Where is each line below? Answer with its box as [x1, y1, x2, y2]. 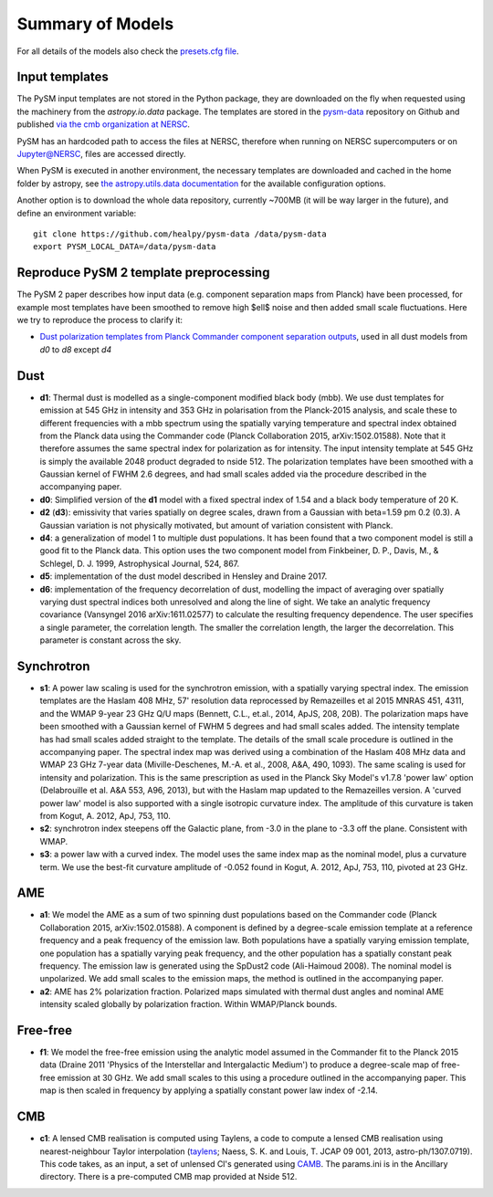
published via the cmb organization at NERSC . [16, 119, 191, 130]
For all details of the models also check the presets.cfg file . [16, 46, 239, 57]
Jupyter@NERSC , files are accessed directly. [16, 149, 186, 160]
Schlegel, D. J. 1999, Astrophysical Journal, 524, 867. [39, 558, 240, 569]
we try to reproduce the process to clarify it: [16, 315, 183, 326]
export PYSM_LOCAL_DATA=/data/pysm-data [33, 242, 216, 252]
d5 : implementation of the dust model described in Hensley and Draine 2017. [39, 571, 328, 582]
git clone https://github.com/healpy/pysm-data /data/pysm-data [33, 228, 328, 239]
